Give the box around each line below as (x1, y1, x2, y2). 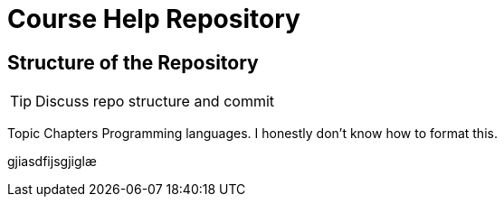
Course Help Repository (7, 4, 300, 34)
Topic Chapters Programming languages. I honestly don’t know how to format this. (7, 125, 498, 142)
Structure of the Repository (7, 51, 259, 74)
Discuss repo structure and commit (35, 92, 275, 111)
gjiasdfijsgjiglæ (7, 153, 97, 170)
